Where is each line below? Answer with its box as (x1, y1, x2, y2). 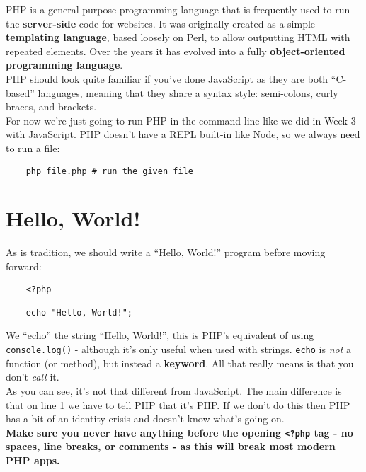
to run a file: (6, 140, 60, 155)
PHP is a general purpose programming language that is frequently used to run (6, 2, 350, 16)
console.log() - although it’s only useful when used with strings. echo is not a (6, 342, 352, 357)
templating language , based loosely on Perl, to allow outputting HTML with (6, 30, 350, 45)
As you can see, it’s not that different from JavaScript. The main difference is (6, 383, 342, 398)
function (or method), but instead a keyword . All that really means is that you (6, 355, 354, 370)
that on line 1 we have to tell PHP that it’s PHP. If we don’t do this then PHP (6, 397, 350, 412)
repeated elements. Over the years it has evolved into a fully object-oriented (6, 43, 345, 58)
